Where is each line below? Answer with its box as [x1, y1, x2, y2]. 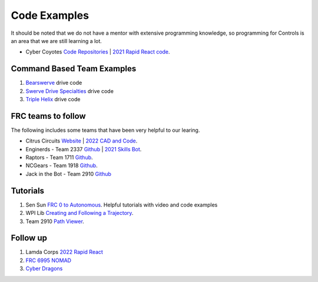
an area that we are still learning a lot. [11, 37, 102, 44]
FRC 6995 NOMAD [25, 257, 72, 264]
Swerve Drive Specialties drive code [25, 87, 114, 94]
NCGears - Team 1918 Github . [25, 162, 98, 169]
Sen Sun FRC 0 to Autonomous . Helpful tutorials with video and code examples [25, 201, 218, 208]
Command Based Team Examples [11, 64, 137, 74]
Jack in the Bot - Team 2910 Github [25, 170, 112, 177]
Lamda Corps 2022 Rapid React [25, 248, 103, 256]
